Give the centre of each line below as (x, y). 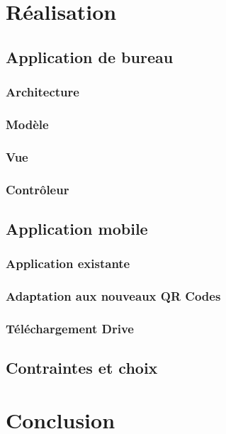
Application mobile (77, 228)
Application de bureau (90, 56)
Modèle (27, 124)
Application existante (68, 263)
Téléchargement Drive (70, 328)
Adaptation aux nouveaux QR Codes (113, 296)
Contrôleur (38, 189)
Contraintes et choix (82, 368)
